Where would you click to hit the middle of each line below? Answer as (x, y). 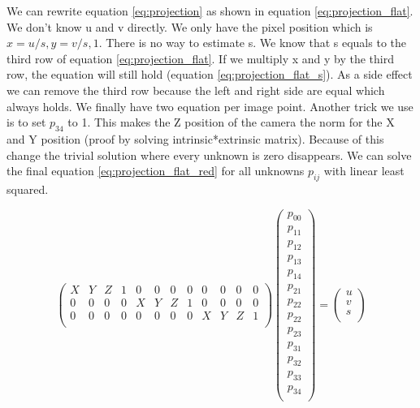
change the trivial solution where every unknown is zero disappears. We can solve (209, 155)
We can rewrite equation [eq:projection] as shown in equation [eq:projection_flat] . (210, 11)
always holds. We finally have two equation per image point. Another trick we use (210, 106)
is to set (26, 122)
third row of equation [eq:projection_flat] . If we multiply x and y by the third (201, 58)
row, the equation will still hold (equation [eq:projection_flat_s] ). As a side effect (210, 74)
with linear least (364, 171)
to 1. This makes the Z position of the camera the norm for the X (231, 122)
